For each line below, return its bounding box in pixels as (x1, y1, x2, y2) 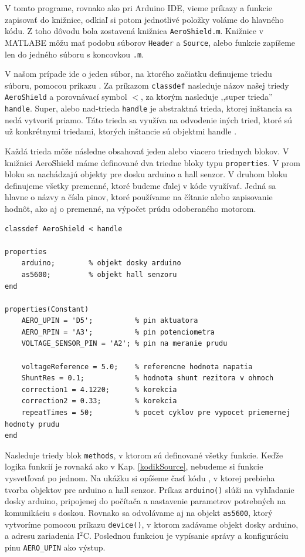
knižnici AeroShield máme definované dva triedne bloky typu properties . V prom (5, 156, 300, 168)
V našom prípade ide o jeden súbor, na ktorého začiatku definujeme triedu (5, 67, 272, 80)
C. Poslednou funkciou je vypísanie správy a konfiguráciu (83, 529, 289, 542)
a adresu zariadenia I (5, 529, 80, 542)
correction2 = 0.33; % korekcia (21, 397, 177, 406)
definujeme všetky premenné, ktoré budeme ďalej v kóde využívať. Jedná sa (5, 179, 276, 191)
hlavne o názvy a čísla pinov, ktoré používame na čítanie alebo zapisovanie (5, 191, 273, 203)
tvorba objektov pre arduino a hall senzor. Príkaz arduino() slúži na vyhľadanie (5, 483, 294, 495)
